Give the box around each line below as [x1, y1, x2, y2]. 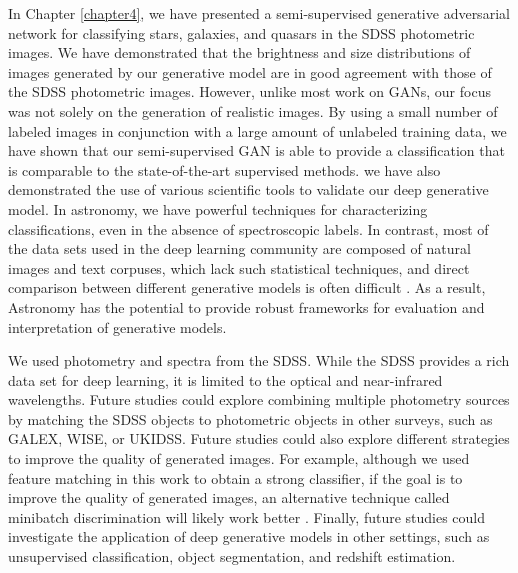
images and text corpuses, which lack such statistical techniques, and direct [8, 257, 470, 278]
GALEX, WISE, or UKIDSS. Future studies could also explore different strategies [8, 428, 510, 449]
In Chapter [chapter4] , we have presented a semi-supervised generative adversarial [8, 3, 510, 23]
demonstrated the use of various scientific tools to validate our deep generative [8, 179, 489, 200]
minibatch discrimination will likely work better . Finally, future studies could [8, 506, 486, 527]
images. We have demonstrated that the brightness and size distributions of [8, 42, 471, 63]
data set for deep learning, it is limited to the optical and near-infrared [8, 369, 443, 390]
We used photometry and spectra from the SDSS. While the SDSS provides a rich [8, 350, 510, 371]
